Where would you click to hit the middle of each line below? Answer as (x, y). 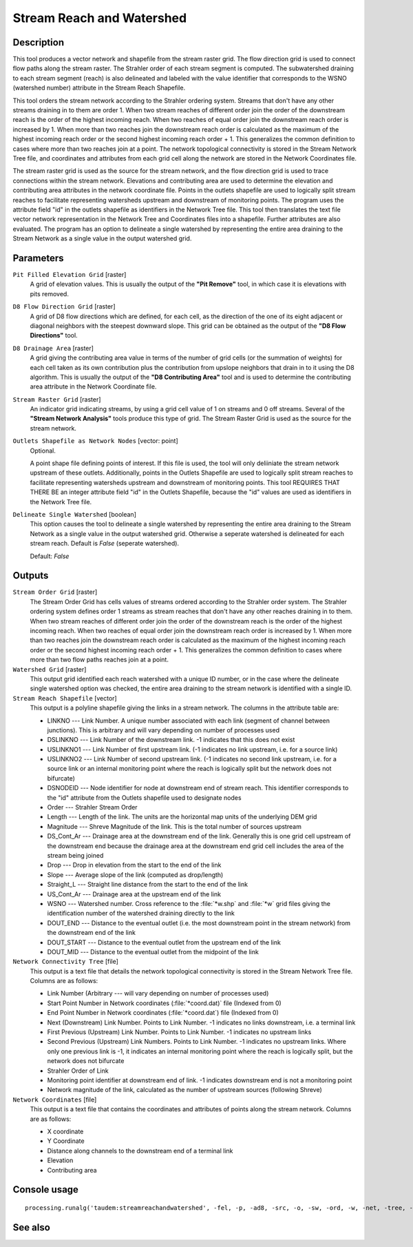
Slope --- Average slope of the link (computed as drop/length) (135, 874)
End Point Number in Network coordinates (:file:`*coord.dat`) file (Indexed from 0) (163, 1013)
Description (39, 42)
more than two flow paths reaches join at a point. (99, 660)
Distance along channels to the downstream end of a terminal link (140, 1151)
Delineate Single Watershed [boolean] (75, 514)
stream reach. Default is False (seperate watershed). (104, 544)
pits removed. (49, 293)
